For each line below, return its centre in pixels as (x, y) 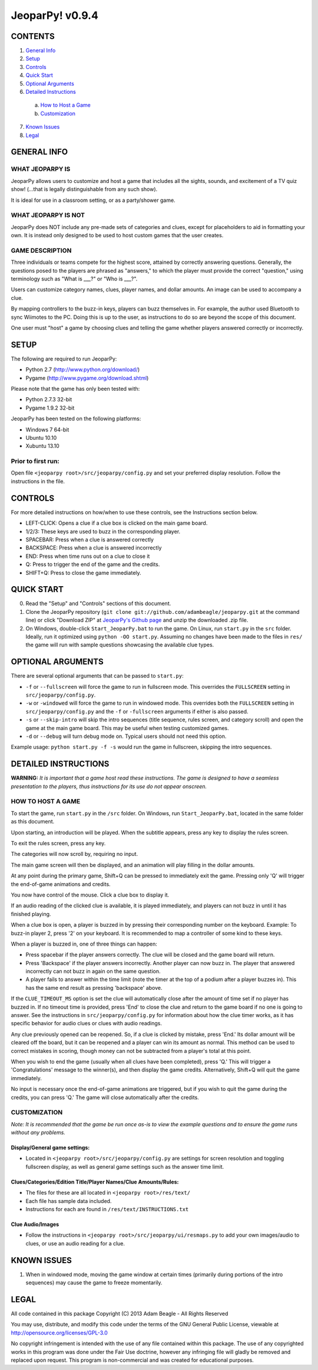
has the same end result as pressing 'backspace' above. (94, 988)
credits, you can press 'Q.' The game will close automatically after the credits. (105, 1097)
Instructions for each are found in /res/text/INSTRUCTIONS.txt (107, 1209)
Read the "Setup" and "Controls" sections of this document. (98, 604)
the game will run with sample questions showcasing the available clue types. (120, 645)
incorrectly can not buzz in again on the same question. (93, 972)
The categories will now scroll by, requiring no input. (74, 854)
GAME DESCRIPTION (41, 250)
